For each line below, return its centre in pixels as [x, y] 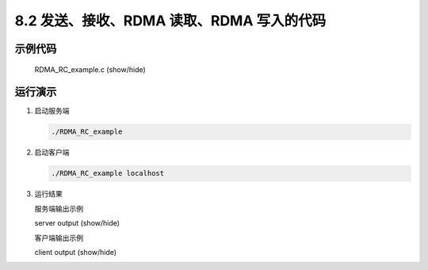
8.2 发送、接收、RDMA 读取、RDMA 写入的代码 [170, 21]
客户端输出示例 [59, 238]
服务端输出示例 [59, 208]
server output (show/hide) [77, 223]
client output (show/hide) [76, 252]
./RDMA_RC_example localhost [108, 173]
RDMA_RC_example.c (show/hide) [90, 69]
